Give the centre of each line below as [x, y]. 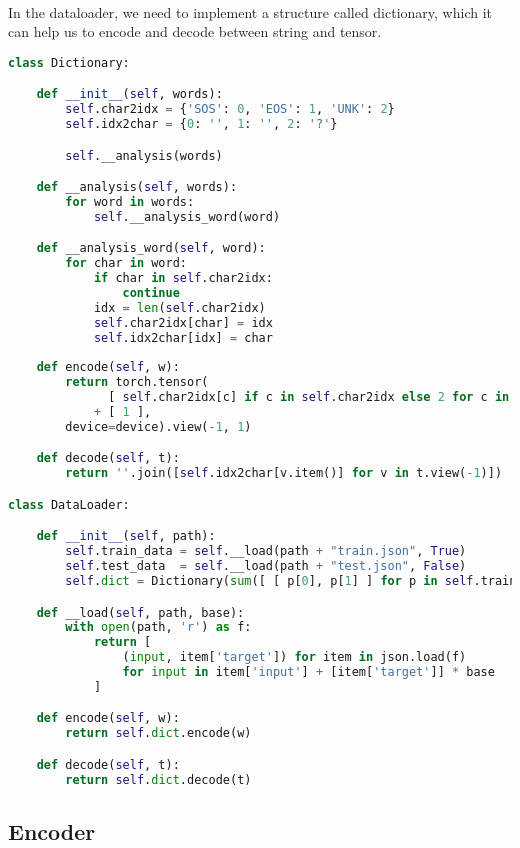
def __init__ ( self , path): [126, 536]
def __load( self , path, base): [140, 612]
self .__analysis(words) [144, 155]
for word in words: [130, 202]
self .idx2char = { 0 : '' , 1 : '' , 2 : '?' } [201, 124]
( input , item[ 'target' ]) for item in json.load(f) [294, 657]
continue [151, 293]
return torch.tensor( [137, 382]
